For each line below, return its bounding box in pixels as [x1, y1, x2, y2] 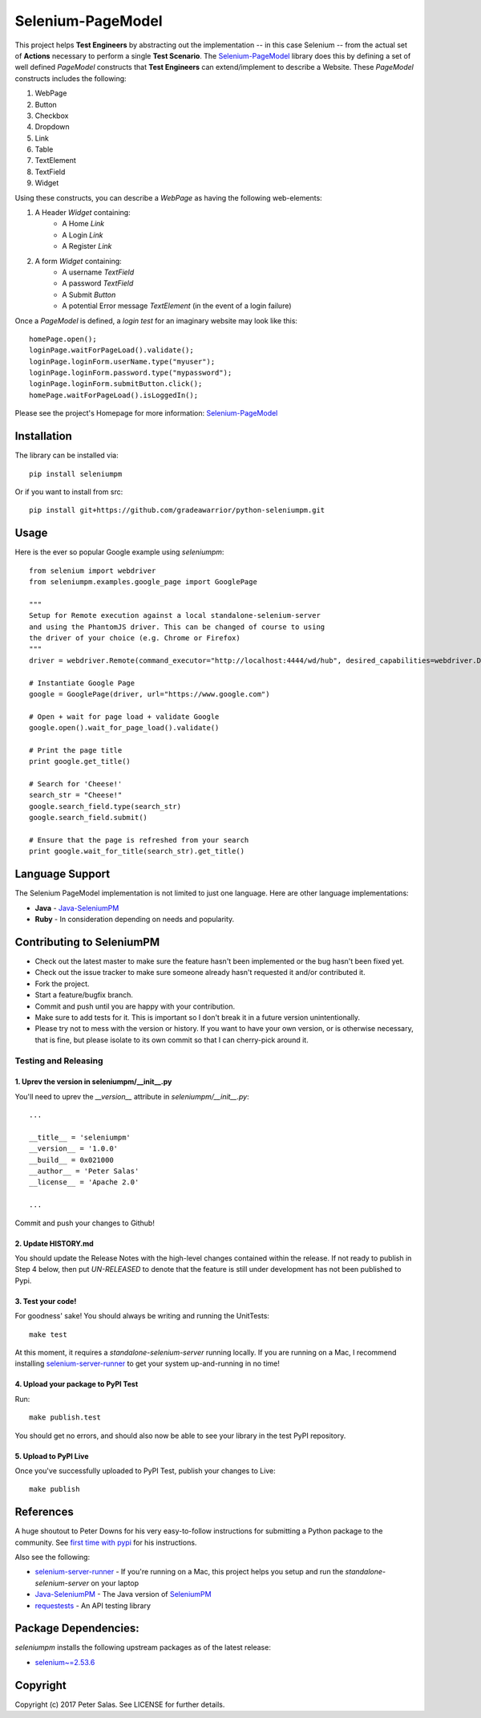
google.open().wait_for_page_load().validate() [29, 723, 220, 733]
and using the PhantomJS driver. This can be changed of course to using [29, 622, 325, 632]
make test [29, 1330, 67, 1339]
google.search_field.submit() [29, 813, 148, 822]
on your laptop [91, 1578, 139, 1588]
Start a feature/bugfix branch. [34, 990, 134, 1000]
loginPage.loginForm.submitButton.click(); [29, 380, 203, 388]
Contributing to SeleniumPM [14, 935, 160, 948]
